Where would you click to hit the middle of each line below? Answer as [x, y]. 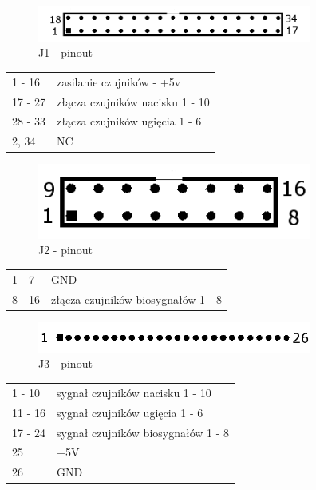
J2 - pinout [65, 250]
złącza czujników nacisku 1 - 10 [133, 101]
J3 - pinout [65, 363]
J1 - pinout [65, 52]
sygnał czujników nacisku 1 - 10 [134, 392]
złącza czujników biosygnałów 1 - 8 [137, 299]
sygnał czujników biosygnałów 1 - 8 [143, 432]
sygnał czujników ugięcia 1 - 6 [130, 412]
